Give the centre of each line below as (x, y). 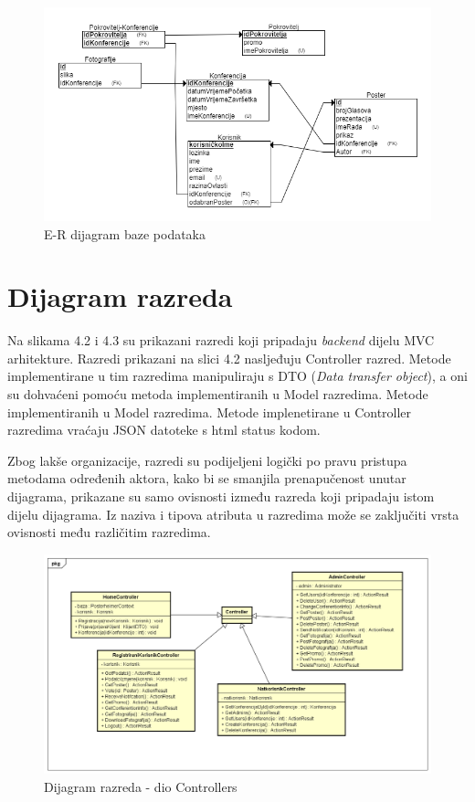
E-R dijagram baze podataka (125, 233)
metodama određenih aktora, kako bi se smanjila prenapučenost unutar (207, 478)
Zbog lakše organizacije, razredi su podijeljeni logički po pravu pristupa (207, 460)
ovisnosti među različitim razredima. (109, 532)
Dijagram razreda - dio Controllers (141, 786)
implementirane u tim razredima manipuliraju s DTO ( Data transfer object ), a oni (237, 376)
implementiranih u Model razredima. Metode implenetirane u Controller (210, 412)
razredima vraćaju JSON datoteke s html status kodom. (164, 430)
